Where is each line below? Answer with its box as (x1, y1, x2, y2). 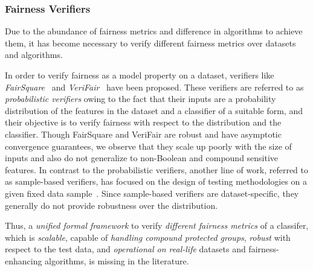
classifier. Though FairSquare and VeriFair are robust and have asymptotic (5, 127, 282, 140)
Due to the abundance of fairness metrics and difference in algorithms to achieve (5, 25, 303, 37)
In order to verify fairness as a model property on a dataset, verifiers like (5, 69, 274, 81)
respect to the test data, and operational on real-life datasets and (5, 243, 246, 255)
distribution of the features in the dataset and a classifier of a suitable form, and (5, 104, 303, 116)
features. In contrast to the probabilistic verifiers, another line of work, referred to (5, 163, 308, 176)
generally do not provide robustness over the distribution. (5, 199, 218, 211)
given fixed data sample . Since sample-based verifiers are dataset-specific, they (5, 187, 299, 199)
